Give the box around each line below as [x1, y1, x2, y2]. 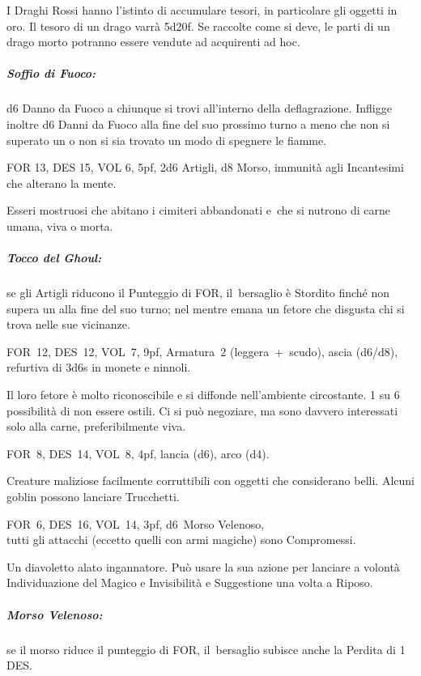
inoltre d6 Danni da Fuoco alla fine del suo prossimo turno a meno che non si [6, 115, 390, 132]
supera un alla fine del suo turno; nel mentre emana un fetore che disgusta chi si [6, 300, 405, 317]
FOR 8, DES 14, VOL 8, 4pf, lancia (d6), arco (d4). [6, 444, 270, 461]
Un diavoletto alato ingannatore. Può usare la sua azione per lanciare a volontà [6, 558, 400, 575]
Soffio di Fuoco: [6, 65, 96, 82]
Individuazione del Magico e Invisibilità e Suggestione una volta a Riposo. [6, 574, 373, 591]
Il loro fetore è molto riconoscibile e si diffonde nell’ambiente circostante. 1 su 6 [6, 386, 400, 403]
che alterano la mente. [6, 174, 117, 191]
